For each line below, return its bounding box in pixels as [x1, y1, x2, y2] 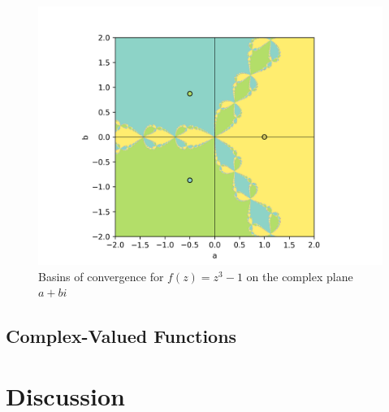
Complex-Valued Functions [6, 323, 237, 349]
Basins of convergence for [38, 267, 164, 284]
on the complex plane [246, 267, 353, 284]
